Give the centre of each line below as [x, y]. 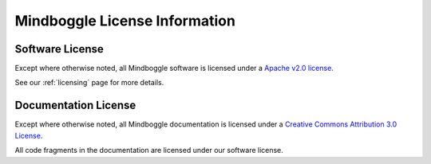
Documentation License [75, 105]
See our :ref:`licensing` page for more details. [89, 83]
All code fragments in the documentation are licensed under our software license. [149, 150]
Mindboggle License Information [125, 21]
